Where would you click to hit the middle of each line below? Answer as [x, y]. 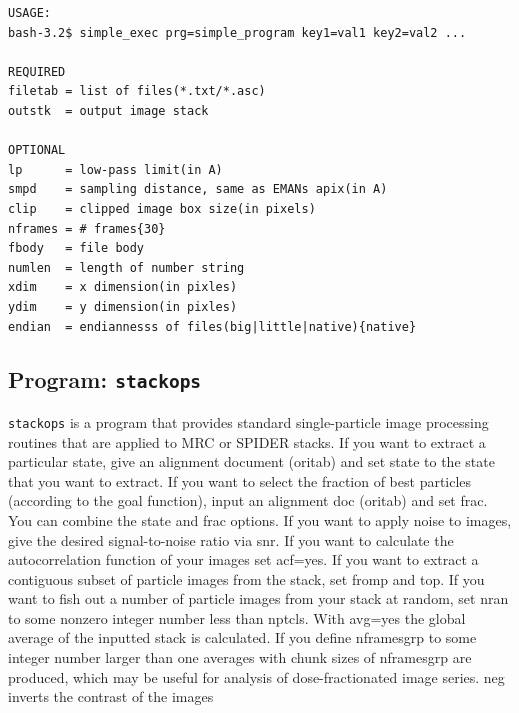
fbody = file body [76, 248]
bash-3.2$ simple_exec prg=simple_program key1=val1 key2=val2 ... [237, 32]
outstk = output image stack [108, 110]
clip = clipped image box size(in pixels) [162, 208]
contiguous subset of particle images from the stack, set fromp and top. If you [246, 578]
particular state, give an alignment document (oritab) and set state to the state [251, 461]
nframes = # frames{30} [87, 228]
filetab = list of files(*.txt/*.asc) [137, 91]
